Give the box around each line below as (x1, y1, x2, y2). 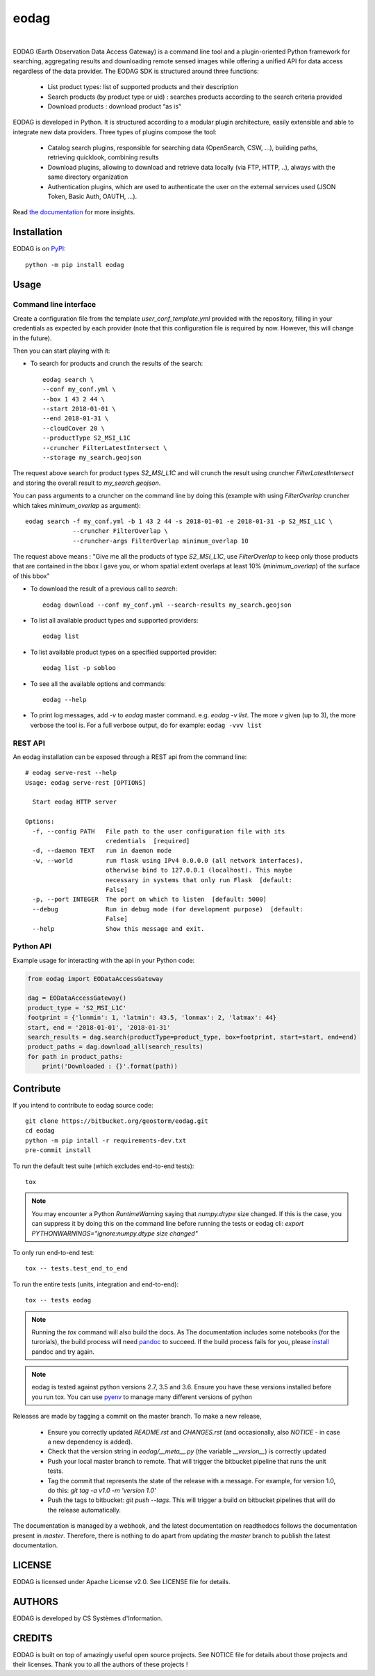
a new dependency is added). (47, 1437, 133, 1446)
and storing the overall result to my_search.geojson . (12, 479, 161, 487)
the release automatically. (47, 1506, 122, 1514)
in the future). (12, 334, 52, 342)
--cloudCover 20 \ (42, 424, 106, 432)
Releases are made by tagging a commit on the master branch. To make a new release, (12, 1412, 262, 1421)
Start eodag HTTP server (32, 798, 117, 806)
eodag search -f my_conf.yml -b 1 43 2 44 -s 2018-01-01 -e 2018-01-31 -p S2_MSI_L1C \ (25, 517, 333, 525)
